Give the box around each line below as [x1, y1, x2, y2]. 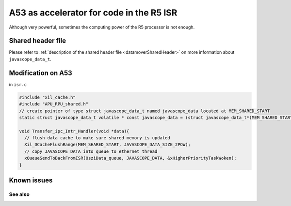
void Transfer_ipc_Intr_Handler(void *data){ [19, 128, 129, 134]
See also [9, 191, 30, 198]
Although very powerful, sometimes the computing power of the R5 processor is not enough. [9, 24, 195, 30]
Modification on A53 [9, 69, 72, 77]
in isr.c [9, 81, 27, 87]
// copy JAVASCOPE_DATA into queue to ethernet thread [24, 148, 158, 154]
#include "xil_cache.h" [19, 94, 76, 100]
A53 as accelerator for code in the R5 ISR [9, 7, 178, 18]
